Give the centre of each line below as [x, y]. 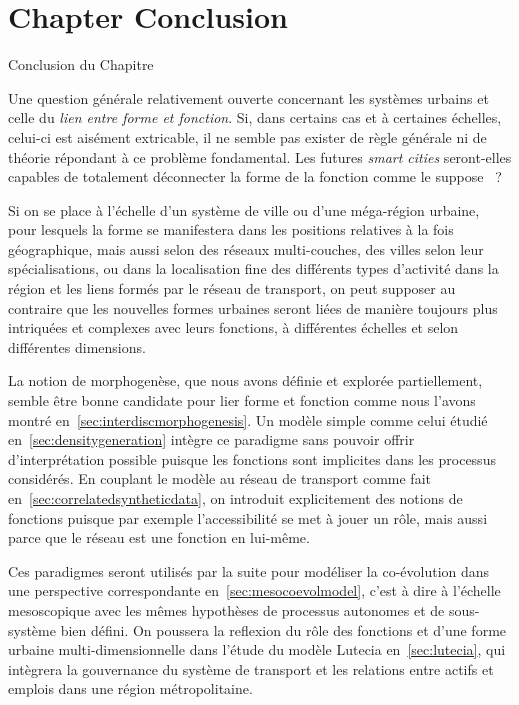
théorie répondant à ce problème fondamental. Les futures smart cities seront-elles [260, 156]
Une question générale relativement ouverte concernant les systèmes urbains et [248, 97]
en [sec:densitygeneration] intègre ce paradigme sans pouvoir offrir [211, 439]
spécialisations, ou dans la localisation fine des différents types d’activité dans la [253, 268]
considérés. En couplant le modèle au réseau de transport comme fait [219, 478]
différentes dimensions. [77, 346]
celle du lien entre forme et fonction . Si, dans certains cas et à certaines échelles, [255, 117]
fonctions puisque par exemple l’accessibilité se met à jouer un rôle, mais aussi [248, 517]
